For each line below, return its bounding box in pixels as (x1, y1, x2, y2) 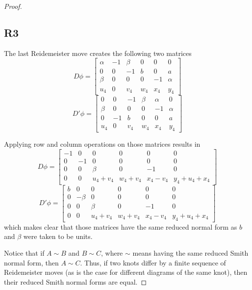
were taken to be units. (23, 231, 93, 241)
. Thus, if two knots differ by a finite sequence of (80, 257, 226, 267)
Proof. (4, 1, 22, 11)
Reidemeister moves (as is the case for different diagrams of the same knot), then (4, 267, 248, 277)
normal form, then (4, 257, 59, 267)
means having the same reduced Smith (132, 247, 249, 258)
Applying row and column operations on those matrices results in (4, 139, 201, 149)
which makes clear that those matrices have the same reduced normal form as (4, 221, 237, 232)
